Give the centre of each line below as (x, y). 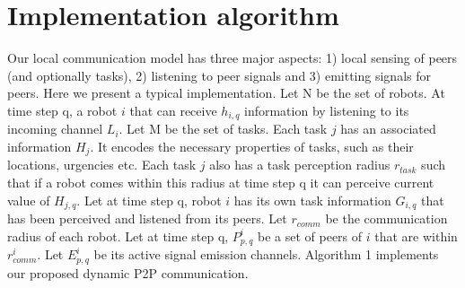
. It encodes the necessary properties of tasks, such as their (252, 146)
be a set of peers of (310, 236)
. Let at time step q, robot (149, 200)
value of (29, 200)
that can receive (173, 110)
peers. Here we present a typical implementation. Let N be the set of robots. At (226, 93)
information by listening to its (326, 110)
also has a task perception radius (300, 165)
